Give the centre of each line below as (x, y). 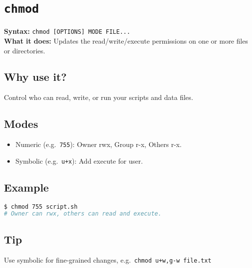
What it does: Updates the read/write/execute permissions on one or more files (126, 40)
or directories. (25, 50)
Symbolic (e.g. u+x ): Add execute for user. (79, 160)
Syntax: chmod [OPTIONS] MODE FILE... (67, 31)
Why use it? (35, 77)
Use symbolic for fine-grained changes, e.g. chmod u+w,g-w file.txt (108, 259)
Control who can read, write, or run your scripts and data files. (99, 97)
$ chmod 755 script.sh (41, 207)
